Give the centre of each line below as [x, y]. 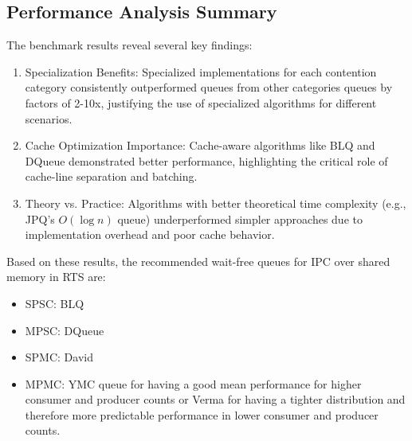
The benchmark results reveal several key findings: [129, 45]
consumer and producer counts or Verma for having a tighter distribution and [215, 399]
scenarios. [49, 118]
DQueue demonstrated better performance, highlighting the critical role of [206, 160]
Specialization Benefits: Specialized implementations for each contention [201, 71]
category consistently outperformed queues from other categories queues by [209, 87]
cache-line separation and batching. [111, 176]
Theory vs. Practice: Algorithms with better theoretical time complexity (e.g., [216, 203]
